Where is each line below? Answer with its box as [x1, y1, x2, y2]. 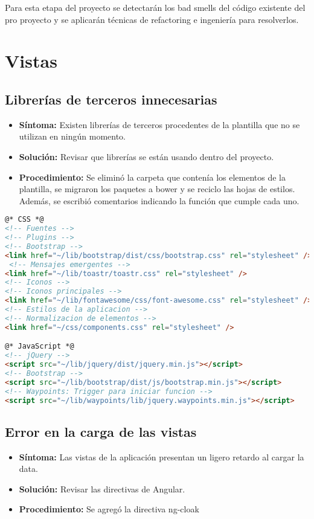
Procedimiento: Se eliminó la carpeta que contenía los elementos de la [19, 170, 286, 183]
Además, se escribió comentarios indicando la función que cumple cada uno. [19, 194, 300, 207]
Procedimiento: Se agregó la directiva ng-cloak [19, 503, 199, 515]
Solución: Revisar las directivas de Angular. [19, 482, 185, 495]
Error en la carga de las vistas [5, 422, 197, 440]
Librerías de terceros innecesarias [5, 89, 217, 108]
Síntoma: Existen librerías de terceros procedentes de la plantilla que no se [19, 118, 300, 131]
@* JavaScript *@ [5, 342, 74, 351]
